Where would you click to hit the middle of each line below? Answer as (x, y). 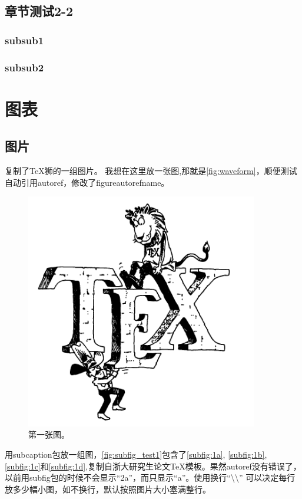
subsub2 (24, 67)
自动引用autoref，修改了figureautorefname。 (87, 182)
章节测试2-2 (39, 11)
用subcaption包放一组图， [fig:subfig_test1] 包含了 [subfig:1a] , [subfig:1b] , (136, 454)
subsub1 (24, 40)
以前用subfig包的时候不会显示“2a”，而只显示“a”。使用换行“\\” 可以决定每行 (150, 477)
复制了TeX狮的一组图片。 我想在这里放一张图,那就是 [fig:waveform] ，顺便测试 (151, 171)
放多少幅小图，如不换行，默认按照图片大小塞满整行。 (108, 489)
